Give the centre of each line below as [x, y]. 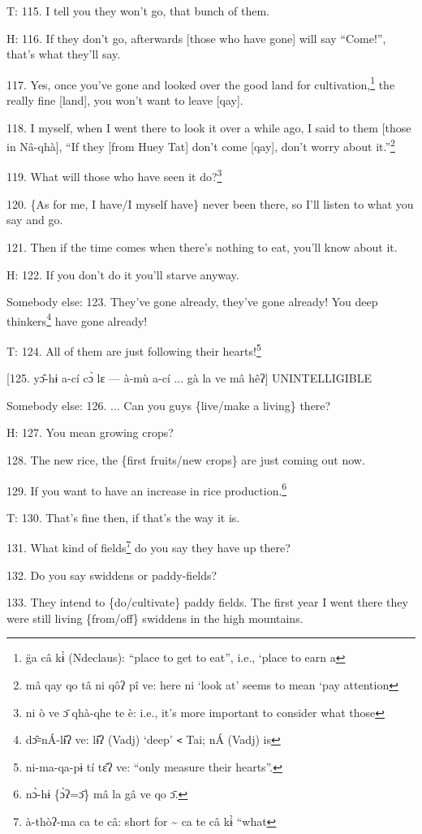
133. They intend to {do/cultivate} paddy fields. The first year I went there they [207, 602]
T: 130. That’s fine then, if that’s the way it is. [123, 517]
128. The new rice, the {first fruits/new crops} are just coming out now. [186, 459]
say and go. [35, 220]
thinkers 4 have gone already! [77, 319]
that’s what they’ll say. [64, 54]
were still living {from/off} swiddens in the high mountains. [155, 618]
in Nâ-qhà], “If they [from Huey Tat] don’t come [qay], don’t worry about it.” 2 [201, 145]
